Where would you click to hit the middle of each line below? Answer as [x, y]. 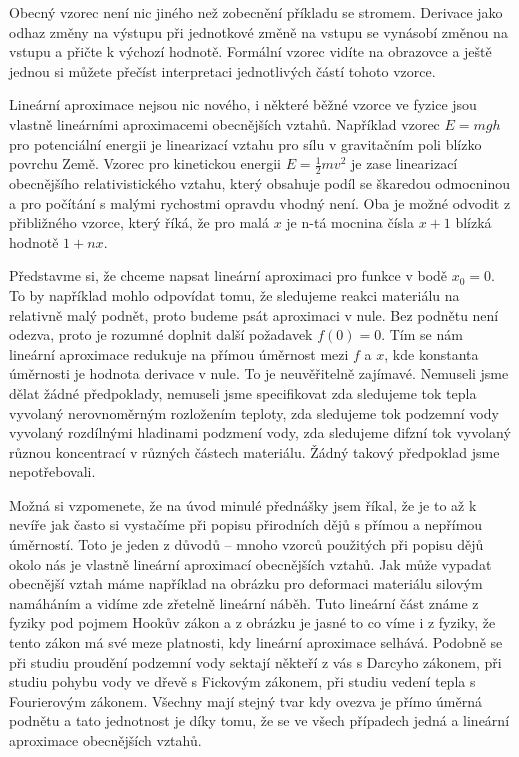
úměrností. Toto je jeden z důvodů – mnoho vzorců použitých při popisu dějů [246, 544]
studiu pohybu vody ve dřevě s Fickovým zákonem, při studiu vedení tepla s [242, 681]
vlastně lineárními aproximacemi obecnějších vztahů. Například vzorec [224, 123]
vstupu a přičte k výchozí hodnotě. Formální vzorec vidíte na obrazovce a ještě [250, 51]
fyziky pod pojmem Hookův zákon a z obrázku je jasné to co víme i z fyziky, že [252, 622]
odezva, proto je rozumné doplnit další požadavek [161, 334]
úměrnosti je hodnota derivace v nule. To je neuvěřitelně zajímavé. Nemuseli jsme [259, 373]
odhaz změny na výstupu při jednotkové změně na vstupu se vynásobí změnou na [258, 31]
